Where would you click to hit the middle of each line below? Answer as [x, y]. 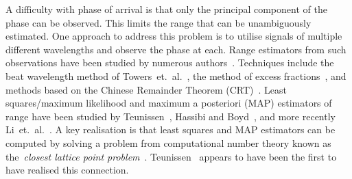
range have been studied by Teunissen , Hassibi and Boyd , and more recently [171, 116]
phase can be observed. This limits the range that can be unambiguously [159, 22]
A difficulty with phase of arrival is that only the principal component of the [166, 9]
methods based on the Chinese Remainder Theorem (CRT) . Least [146, 89]
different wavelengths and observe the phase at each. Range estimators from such [176, 49]
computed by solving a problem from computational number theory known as [168, 142]
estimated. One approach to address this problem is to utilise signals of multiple [174, 36]
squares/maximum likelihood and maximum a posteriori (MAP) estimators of [169, 103]
